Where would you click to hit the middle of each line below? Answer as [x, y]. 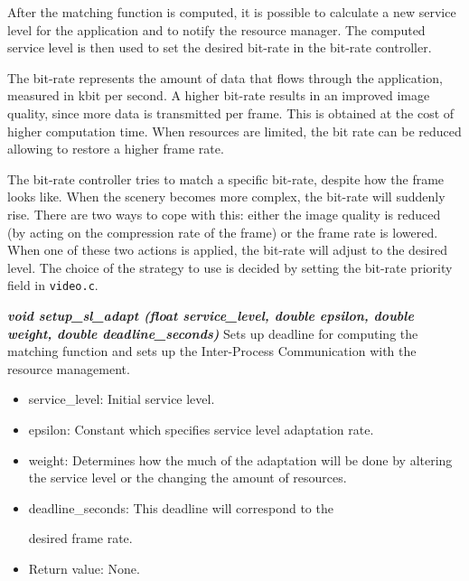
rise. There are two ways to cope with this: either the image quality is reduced [224, 214]
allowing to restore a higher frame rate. [116, 149]
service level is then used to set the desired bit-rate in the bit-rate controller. [220, 47]
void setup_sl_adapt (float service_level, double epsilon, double [211, 315]
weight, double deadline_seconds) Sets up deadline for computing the [213, 333]
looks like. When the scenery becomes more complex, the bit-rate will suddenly [226, 197]
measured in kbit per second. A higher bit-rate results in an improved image [219, 95]
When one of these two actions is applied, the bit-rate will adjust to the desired [227, 250]
